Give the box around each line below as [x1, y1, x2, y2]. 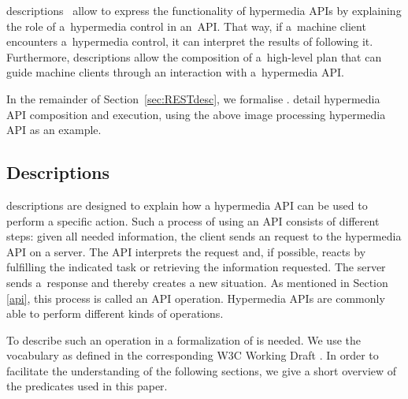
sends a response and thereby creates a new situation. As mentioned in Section [6, 274, 388, 290]
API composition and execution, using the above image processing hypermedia [6, 106, 386, 122]
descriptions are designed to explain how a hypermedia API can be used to [6, 196, 368, 213]
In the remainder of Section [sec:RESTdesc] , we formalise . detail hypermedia [6, 90, 380, 106]
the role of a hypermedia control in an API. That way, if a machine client [6, 17, 366, 34]
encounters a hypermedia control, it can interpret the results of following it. [6, 33, 373, 50]
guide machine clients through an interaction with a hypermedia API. [6, 64, 344, 80]
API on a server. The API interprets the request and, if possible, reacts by [6, 243, 366, 259]
